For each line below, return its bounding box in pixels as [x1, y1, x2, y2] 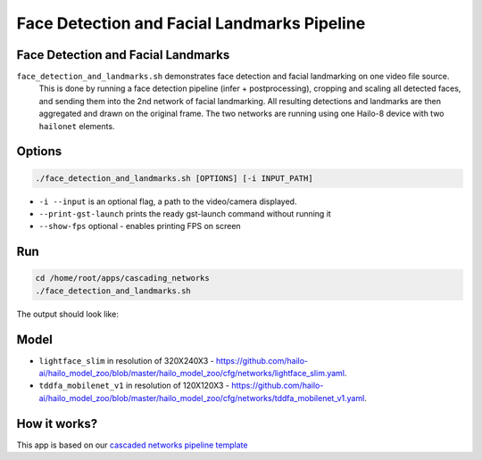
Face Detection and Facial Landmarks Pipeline [16, 13, 366, 33]
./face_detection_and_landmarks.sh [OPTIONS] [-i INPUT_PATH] [35, 173, 313, 183]
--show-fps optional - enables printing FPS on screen [38, 221, 241, 232]
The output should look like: [16, 308, 120, 319]
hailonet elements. [38, 120, 115, 131]
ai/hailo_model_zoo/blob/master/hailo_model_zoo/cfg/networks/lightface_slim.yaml [38, 368, 345, 379]
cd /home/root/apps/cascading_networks [35, 273, 210, 283]
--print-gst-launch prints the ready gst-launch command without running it [38, 209, 332, 218]
